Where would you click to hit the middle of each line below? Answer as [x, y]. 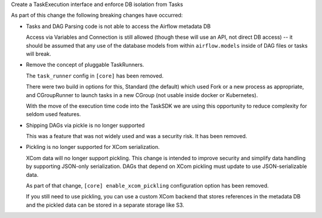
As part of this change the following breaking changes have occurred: [97, 15]
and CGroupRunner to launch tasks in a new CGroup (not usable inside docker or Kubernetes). [142, 95]
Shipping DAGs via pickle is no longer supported [85, 125]
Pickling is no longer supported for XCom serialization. [93, 147]
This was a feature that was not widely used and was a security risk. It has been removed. [137, 136]
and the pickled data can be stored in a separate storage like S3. [105, 205]
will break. [39, 54]
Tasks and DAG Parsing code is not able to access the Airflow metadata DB [118, 26]
